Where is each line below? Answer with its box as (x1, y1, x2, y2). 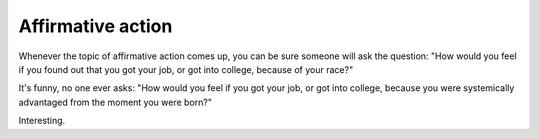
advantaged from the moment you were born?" (18, 96, 212, 108)
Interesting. (18, 115, 66, 127)
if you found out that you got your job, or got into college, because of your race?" (18, 63, 354, 75)
